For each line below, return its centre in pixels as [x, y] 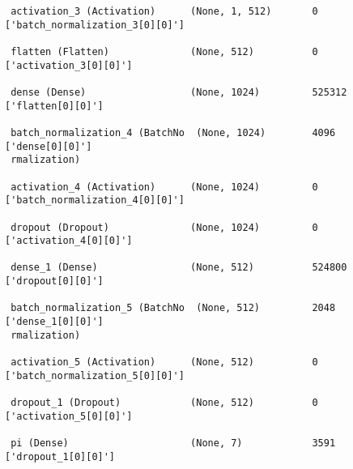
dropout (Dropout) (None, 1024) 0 [164, 227]
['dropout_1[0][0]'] [60, 456]
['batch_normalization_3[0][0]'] [95, 25]
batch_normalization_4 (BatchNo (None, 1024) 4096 [173, 132]
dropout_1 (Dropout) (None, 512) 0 [164, 403]
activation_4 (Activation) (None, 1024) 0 [164, 187]
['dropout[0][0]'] [54, 281]
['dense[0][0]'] [49, 146]
